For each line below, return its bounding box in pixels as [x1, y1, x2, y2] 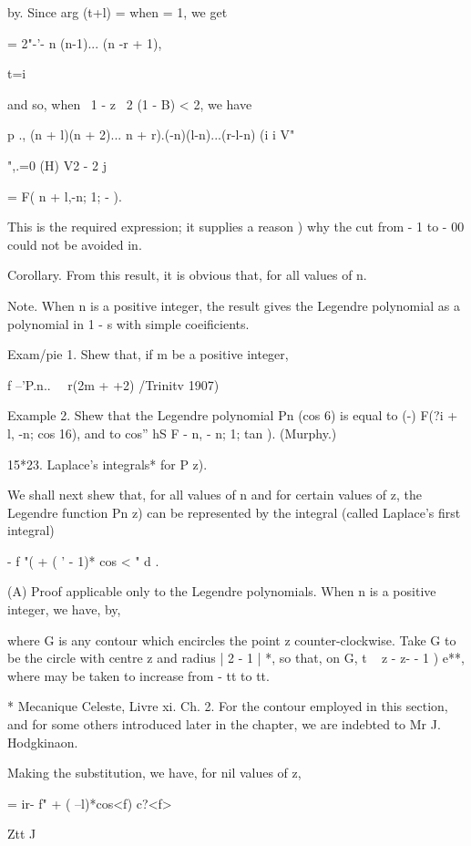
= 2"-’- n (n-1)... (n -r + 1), [7, 33, 162, 52]
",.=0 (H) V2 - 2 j [7, 155, 108, 174]
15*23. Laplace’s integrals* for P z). [7, 454, 208, 473]
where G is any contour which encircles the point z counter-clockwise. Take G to [7, 630, 456, 649]
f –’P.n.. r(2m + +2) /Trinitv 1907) [7, 375, 220, 394]
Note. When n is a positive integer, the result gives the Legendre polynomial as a [7, 295, 460, 315]
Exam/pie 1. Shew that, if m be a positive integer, [7, 345, 289, 364]
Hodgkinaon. [7, 732, 78, 751]
